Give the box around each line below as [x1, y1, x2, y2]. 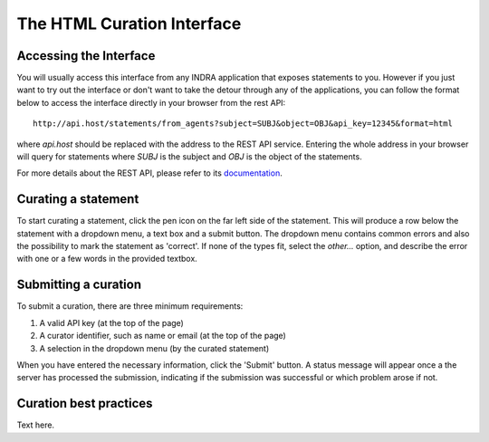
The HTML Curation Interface [16, 14, 242, 34]
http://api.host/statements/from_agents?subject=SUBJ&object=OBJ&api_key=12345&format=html [33, 119, 453, 129]
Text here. [16, 419, 54, 430]
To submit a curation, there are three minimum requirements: [16, 301, 244, 312]
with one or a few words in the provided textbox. [16, 254, 198, 264]
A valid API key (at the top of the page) [39, 317, 185, 328]
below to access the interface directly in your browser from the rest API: [16, 97, 286, 108]
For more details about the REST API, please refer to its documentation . [16, 168, 283, 178]
